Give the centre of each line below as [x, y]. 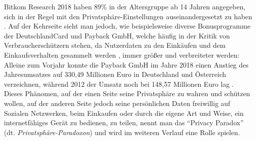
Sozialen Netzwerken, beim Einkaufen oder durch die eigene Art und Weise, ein [124, 113]
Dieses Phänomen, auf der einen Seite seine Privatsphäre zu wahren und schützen [127, 93]
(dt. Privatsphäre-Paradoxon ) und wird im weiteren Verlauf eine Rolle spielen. [122, 132]
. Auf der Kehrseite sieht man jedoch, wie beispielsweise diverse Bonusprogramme [127, 26]
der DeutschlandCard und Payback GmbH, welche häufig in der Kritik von [117, 35]
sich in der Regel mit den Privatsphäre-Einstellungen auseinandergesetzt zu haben [128, 16]
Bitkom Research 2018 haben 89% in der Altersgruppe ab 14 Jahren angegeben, [125, 6]
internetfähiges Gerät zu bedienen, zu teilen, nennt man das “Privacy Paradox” [124, 123]
